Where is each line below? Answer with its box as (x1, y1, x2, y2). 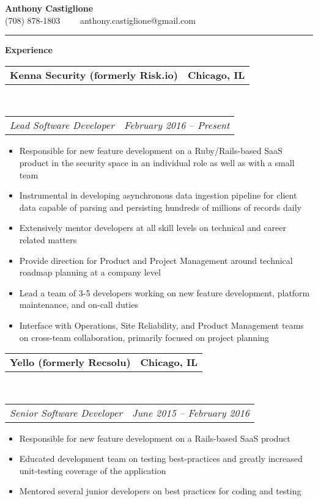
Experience (5, 43, 53, 56)
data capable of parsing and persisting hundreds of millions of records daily (19, 200, 301, 213)
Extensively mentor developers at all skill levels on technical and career (19, 221, 286, 234)
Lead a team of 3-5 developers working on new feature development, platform (19, 286, 310, 299)
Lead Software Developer (10, 118, 114, 133)
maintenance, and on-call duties (19, 298, 138, 311)
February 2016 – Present (124, 118, 230, 133)
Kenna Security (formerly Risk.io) (10, 67, 178, 82)
